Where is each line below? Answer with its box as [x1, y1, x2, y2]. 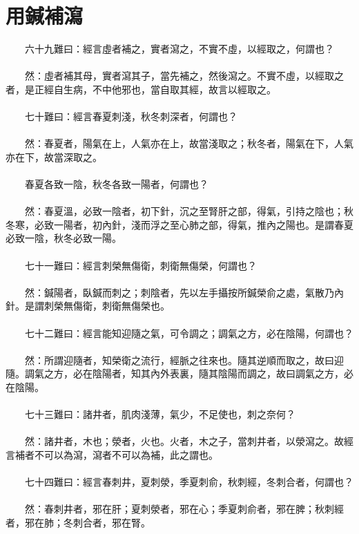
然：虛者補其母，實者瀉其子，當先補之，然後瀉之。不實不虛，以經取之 [24, 68, 344, 83]
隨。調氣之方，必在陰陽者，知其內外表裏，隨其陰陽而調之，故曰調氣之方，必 [6, 366, 353, 381]
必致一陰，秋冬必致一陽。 [6, 231, 122, 245]
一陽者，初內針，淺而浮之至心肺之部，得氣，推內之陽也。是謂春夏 [53, 217, 353, 231]
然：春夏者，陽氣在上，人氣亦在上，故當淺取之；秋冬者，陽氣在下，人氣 [24, 136, 353, 151]
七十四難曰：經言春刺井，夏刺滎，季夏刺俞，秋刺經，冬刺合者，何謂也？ [24, 475, 353, 489]
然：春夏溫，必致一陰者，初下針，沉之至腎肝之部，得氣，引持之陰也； [24, 204, 344, 218]
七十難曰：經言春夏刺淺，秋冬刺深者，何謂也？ [24, 109, 237, 124]
